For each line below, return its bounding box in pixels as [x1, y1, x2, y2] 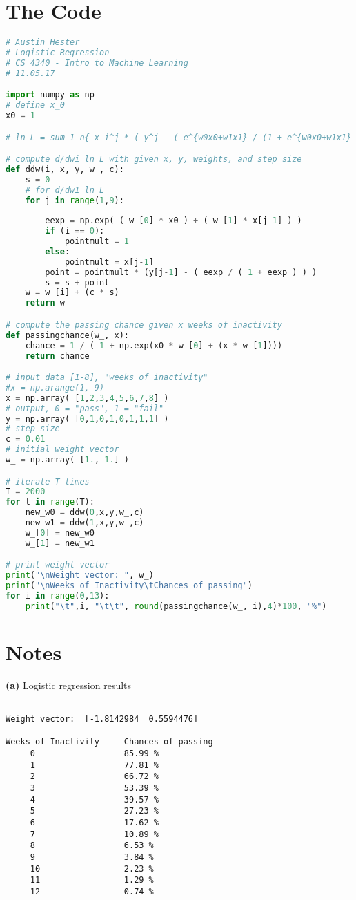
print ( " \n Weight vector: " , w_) [6, 570, 154, 581]
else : [45, 246, 70, 256]
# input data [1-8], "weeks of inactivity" [6, 373, 208, 383]
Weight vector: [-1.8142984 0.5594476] [6, 714, 199, 724]
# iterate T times [6, 476, 90, 487]
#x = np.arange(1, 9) [6, 382, 105, 393]
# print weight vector [6, 560, 110, 570]
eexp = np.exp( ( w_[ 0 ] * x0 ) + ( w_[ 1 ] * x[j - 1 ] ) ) [45, 216, 302, 226]
